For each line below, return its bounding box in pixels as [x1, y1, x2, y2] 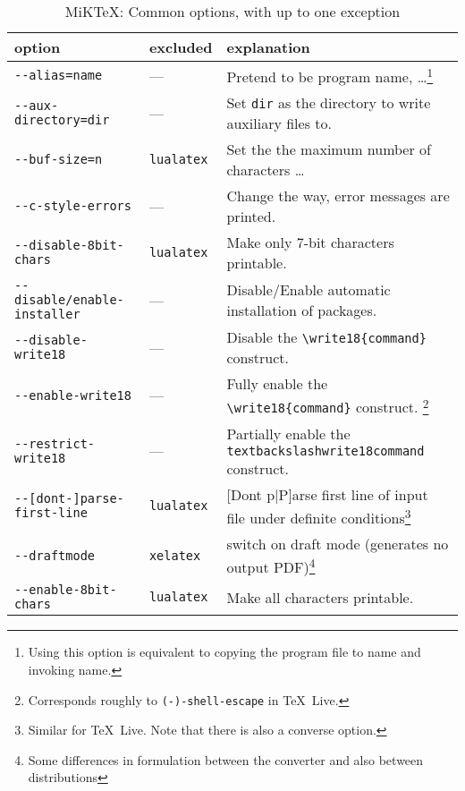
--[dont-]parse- [14, 491, 124, 506]
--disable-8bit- [14, 238, 124, 253]
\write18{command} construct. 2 [226, 394, 429, 418]
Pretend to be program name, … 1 [226, 64, 434, 88]
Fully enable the [226, 373, 328, 395]
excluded [148, 37, 213, 57]
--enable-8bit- [14, 583, 117, 598]
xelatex [148, 548, 201, 563]
